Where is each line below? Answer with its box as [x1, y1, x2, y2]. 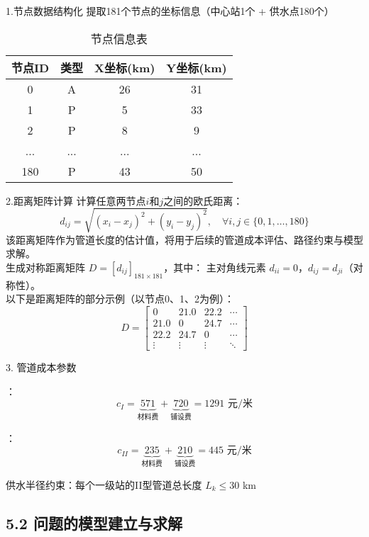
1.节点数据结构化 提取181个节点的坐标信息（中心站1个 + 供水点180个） [6, 4, 334, 18]
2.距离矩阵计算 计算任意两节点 [6, 193, 146, 208]
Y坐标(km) [166, 59, 227, 76]
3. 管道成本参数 [6, 360, 77, 375]
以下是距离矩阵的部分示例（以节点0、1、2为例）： [6, 291, 234, 306]
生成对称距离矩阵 [6, 259, 85, 274]
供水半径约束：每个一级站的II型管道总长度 [6, 477, 202, 492]
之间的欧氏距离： [163, 193, 243, 208]
